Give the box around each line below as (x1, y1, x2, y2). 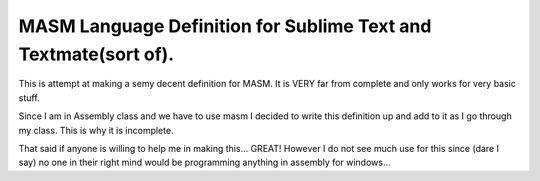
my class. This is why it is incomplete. (18, 124, 174, 136)
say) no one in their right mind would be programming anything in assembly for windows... (18, 156, 391, 169)
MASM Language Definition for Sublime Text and (18, 15, 432, 37)
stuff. (18, 91, 40, 104)
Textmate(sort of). (18, 43, 175, 65)
